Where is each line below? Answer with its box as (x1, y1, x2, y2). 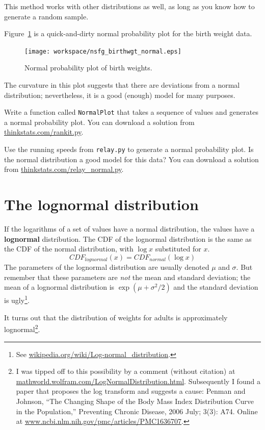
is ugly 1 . (4, 293, 30, 306)
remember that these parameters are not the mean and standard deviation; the (4, 271, 251, 282)
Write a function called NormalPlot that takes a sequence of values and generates (4, 107, 258, 117)
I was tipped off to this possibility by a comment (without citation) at (16, 366, 235, 376)
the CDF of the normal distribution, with (4, 243, 134, 254)
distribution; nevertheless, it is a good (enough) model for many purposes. (4, 89, 235, 100)
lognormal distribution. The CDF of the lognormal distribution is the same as (4, 233, 252, 244)
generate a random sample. (4, 11, 89, 21)
